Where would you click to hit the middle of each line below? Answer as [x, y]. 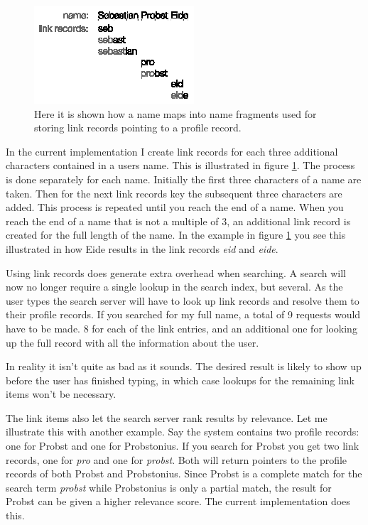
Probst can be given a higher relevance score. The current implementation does [178, 501]
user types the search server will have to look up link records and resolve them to [183, 300]
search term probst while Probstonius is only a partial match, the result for [169, 487]
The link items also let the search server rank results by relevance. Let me [167, 417]
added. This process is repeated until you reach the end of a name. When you [175, 207]
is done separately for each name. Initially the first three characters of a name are [184, 179]
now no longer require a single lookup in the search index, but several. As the [174, 287]
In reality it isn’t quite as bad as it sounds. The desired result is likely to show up [184, 366]
